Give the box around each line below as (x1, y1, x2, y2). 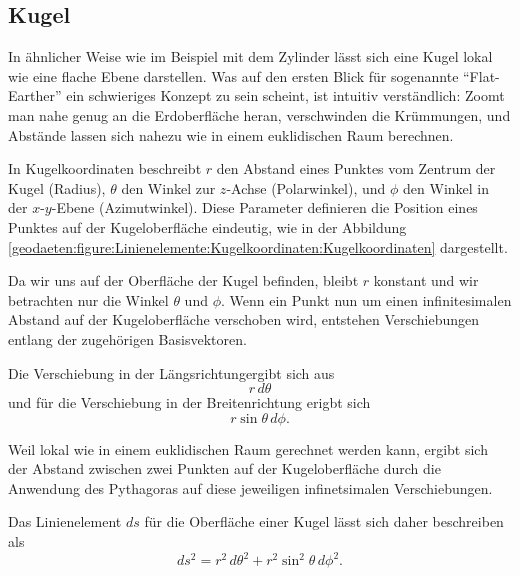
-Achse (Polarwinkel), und (226, 177, 386, 198)
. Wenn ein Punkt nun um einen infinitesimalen (221, 289, 512, 310)
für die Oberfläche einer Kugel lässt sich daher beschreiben (144, 511, 504, 532)
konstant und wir (373, 270, 479, 291)
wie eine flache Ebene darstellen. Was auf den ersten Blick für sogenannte (8, 65, 459, 86)
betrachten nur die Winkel (8, 289, 169, 310)
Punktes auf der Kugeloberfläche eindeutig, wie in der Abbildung (8, 216, 407, 237)
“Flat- (463, 65, 500, 86)
